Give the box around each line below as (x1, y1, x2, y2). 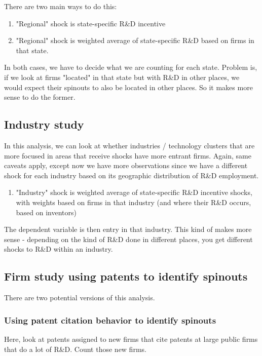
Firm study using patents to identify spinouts (4, 268, 248, 284)
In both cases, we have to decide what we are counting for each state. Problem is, (4, 62, 257, 72)
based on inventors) (16, 207, 77, 217)
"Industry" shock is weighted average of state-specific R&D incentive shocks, (16, 187, 252, 197)
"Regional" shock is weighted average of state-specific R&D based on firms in (16, 35, 254, 46)
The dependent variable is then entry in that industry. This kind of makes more (4, 224, 252, 234)
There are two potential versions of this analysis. (4, 292, 155, 303)
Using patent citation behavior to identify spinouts (4, 313, 216, 326)
